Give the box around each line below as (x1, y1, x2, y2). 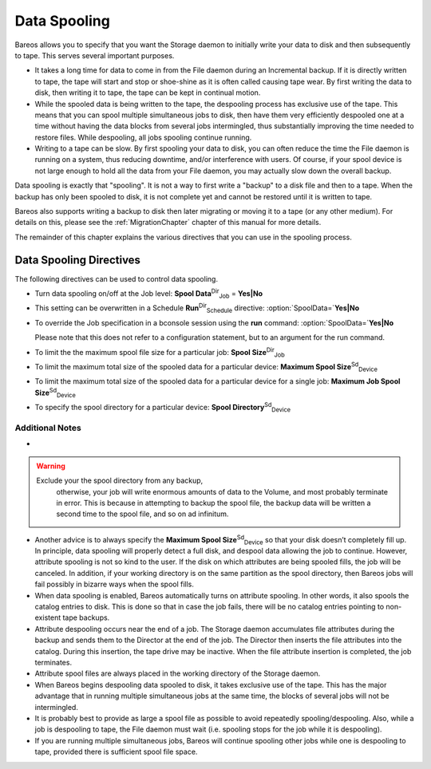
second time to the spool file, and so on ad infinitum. (56, 509, 229, 519)
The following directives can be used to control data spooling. (14, 274, 219, 283)
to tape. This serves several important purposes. (14, 50, 175, 60)
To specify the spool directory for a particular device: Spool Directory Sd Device (34, 401, 291, 414)
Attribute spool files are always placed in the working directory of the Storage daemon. (34, 668, 321, 678)
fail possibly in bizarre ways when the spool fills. (34, 579, 195, 590)
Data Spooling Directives (14, 253, 141, 266)
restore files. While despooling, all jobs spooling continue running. (34, 132, 252, 142)
